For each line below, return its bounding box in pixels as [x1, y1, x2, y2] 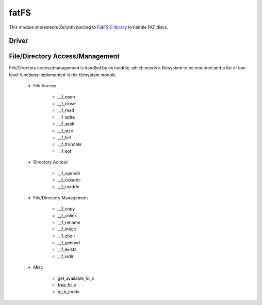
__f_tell [57, 134, 71, 140]
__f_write [57, 114, 75, 120]
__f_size [57, 128, 73, 133]
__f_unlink [57, 212, 77, 218]
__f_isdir [57, 253, 74, 259]
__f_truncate [57, 141, 82, 147]
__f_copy [57, 206, 75, 212]
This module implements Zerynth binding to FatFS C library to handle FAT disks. [9, 24, 168, 30]
